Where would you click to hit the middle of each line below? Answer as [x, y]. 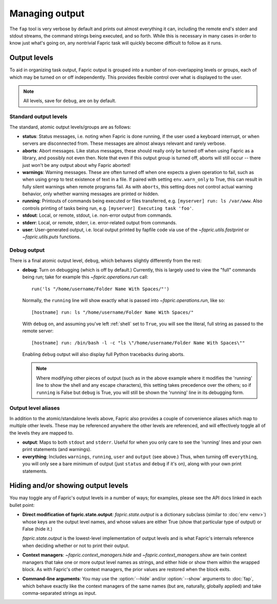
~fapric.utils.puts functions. [52, 237]
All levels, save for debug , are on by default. [70, 101]
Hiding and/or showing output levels [69, 486]
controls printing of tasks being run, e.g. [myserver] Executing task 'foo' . [108, 208]
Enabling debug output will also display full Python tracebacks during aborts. [103, 354]
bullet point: [22, 505]
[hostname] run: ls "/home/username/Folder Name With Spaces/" [113, 312]
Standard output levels [38, 117]
